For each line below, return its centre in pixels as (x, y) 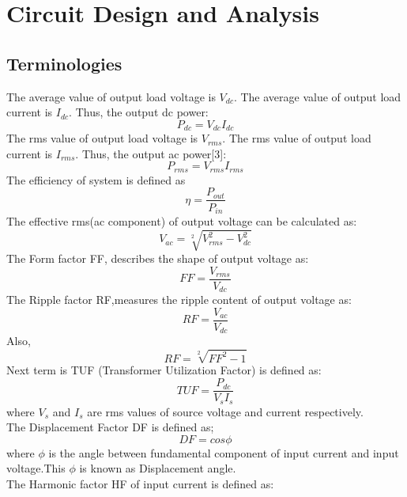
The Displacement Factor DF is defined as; (110, 427)
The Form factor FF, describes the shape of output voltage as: (158, 258)
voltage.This (36, 468)
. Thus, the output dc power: (139, 112)
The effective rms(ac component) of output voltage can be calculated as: (182, 220)
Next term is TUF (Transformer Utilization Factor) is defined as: (164, 370)
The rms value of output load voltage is (102, 138)
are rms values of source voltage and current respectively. (225, 411)
